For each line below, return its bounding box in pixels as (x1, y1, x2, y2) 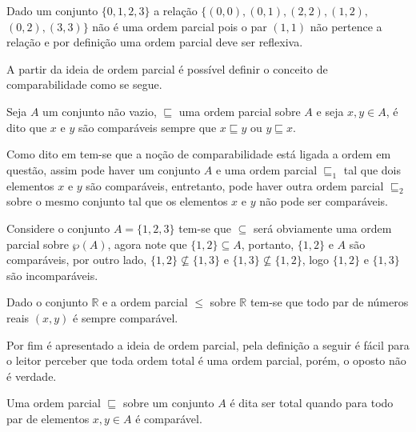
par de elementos (6, 410, 90, 426)
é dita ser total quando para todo (230, 394, 394, 411)
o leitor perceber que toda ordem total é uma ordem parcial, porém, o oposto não (6, 352, 406, 369)
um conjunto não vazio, (42, 102, 157, 119)
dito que (6, 118, 47, 135)
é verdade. (6, 367, 57, 384)
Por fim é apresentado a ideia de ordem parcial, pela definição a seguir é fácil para (6, 336, 410, 353)
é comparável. (135, 410, 202, 426)
